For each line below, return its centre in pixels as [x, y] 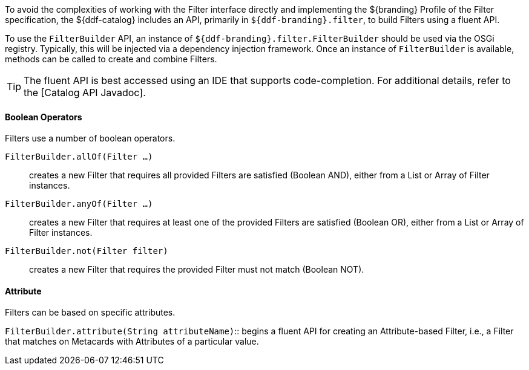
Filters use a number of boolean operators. [90, 138]
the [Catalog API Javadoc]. [85, 92]
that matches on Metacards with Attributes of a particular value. [132, 342]
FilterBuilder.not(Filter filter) [87, 251]
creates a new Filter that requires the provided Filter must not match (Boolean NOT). [197, 270]
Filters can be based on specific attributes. [90, 313]
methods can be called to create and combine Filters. [111, 59]
